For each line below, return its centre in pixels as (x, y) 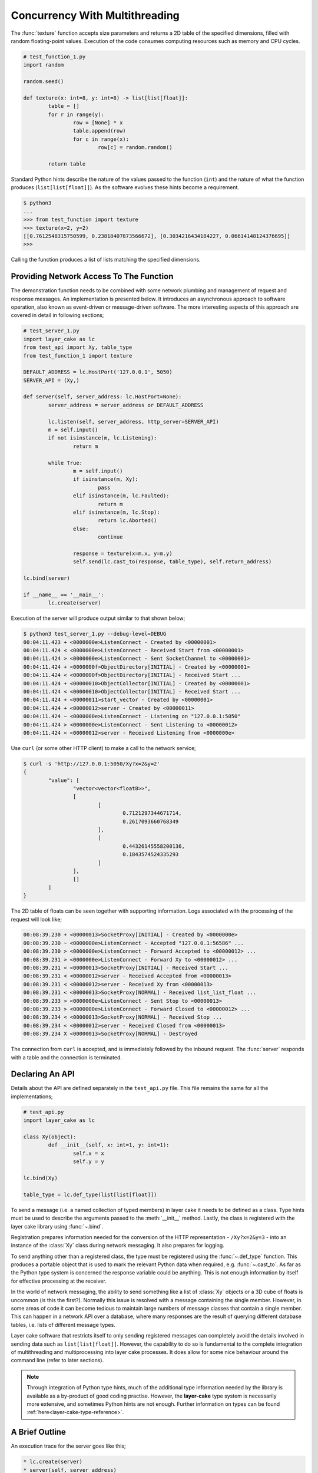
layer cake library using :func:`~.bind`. (57, 1226)
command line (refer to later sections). (57, 1360)
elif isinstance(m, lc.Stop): (116, 512)
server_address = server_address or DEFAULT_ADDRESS (126, 405)
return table (67, 164)
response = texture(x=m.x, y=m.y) (123, 553)
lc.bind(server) (47, 578)
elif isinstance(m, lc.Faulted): (121, 496)
